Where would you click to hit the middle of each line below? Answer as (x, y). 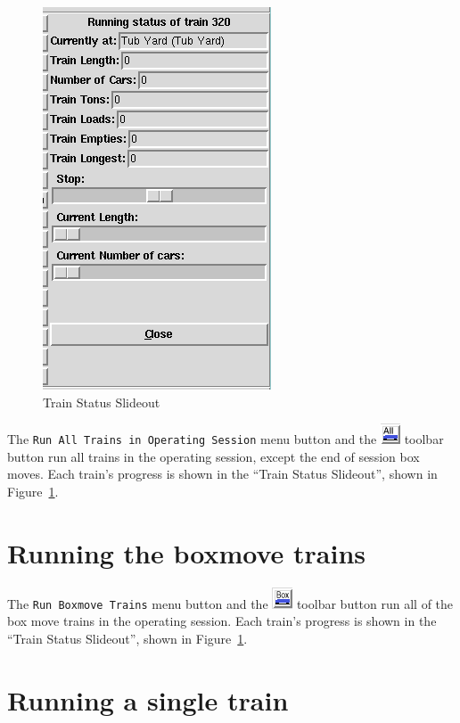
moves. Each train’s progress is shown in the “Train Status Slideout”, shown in (222, 474)
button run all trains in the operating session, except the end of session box (214, 456)
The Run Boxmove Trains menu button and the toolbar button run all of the (230, 603)
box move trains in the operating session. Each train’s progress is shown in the (222, 621)
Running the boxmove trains (187, 552)
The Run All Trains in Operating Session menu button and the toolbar (226, 439)
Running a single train (148, 699)
